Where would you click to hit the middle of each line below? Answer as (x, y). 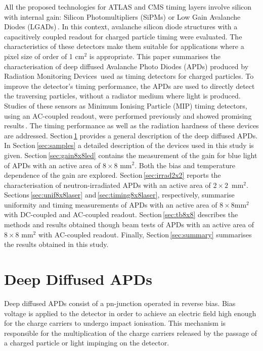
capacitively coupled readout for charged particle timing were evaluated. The (123, 36)
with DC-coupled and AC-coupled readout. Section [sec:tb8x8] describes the (121, 214)
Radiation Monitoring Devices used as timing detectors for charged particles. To (129, 76)
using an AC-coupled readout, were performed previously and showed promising (128, 115)
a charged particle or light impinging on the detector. (87, 343)
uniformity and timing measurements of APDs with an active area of (111, 204)
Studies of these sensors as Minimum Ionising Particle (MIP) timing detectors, (126, 105)
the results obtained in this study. (56, 244)
